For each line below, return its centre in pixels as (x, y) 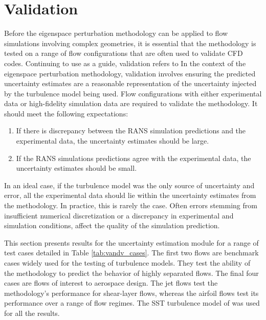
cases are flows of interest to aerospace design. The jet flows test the (111, 283)
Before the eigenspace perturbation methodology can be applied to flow (116, 33)
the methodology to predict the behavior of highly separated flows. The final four (131, 273)
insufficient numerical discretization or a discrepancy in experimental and (119, 215)
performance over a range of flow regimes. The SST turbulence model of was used (132, 303)
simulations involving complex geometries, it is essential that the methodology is (130, 43)
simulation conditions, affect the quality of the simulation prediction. (112, 225)
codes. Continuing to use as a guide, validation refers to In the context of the (125, 63)
